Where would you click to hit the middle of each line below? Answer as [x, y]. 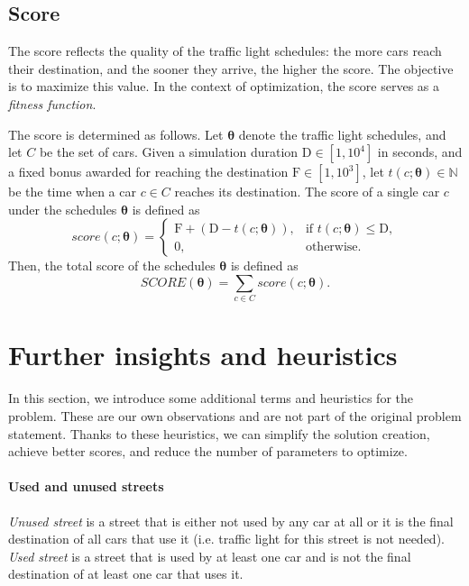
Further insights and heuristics [203, 355]
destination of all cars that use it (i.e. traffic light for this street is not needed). [226, 539]
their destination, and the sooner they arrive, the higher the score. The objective [231, 68]
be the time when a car [72, 192]
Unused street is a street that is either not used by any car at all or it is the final [231, 521]
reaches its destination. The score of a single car [307, 192]
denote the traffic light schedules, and [342, 134]
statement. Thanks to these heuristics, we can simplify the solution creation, [219, 433]
